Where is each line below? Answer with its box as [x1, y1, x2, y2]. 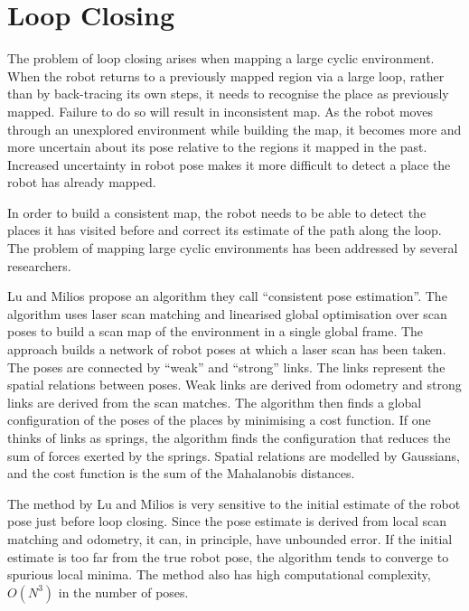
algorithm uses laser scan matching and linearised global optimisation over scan [7, 304, 447, 323]
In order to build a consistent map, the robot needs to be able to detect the [7, 202, 427, 221]
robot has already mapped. [7, 173, 156, 192]
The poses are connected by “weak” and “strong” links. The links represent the [7, 357, 446, 376]
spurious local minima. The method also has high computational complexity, [7, 565, 431, 584]
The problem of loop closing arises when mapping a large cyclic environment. [7, 49, 435, 68]
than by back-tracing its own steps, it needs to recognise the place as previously [7, 84, 449, 103]
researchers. [7, 256, 71, 275]
